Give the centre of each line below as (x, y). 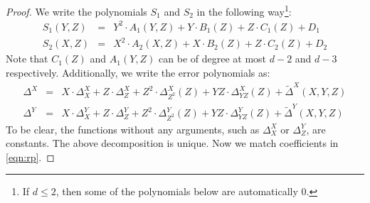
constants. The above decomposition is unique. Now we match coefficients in (172, 143)
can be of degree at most (213, 59)
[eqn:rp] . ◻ (30, 157)
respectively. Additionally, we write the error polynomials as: (138, 72)
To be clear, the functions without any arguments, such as (133, 129)
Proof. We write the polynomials (76, 11)
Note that (27, 59)
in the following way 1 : (244, 10)
